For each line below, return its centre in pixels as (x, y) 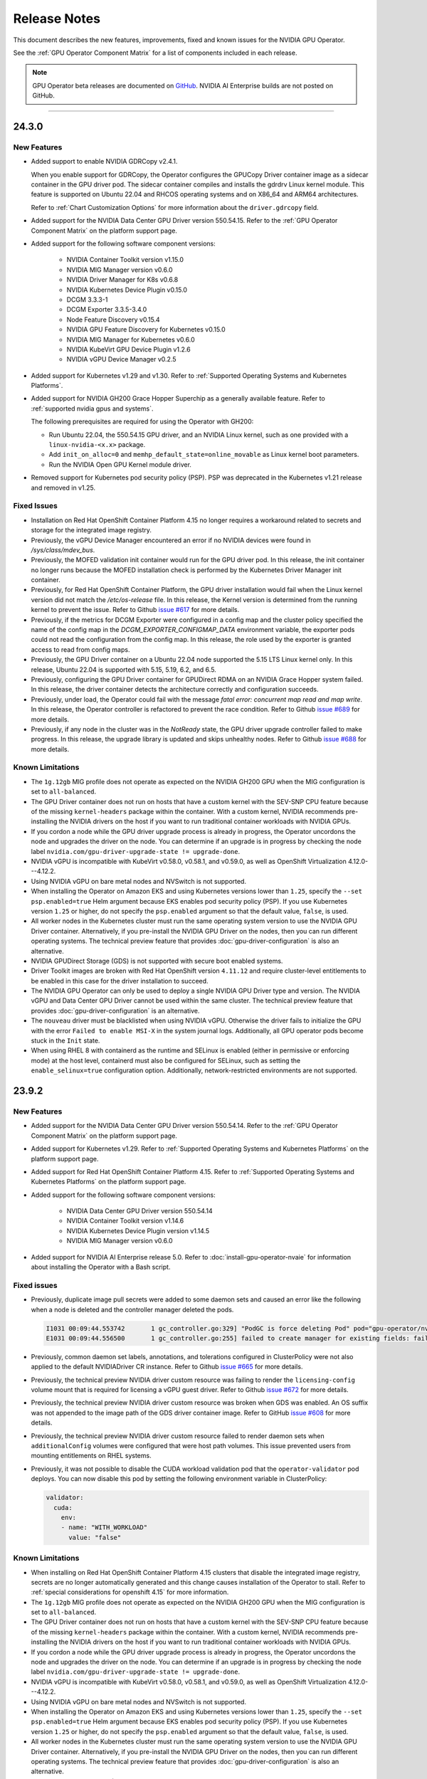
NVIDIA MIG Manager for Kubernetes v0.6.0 (131, 339)
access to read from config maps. (80, 649)
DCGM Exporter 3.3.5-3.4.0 (107, 310)
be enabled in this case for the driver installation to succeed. (120, 981)
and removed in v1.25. (63, 487)
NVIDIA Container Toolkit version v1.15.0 (125, 260)
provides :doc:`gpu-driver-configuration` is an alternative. (115, 1010)
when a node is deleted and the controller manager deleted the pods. (132, 1309)
